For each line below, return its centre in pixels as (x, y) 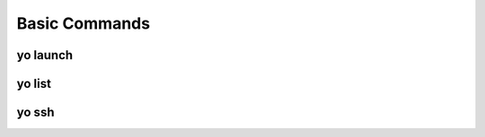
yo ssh (35, 112)
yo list (34, 84)
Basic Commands (84, 23)
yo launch (45, 55)
